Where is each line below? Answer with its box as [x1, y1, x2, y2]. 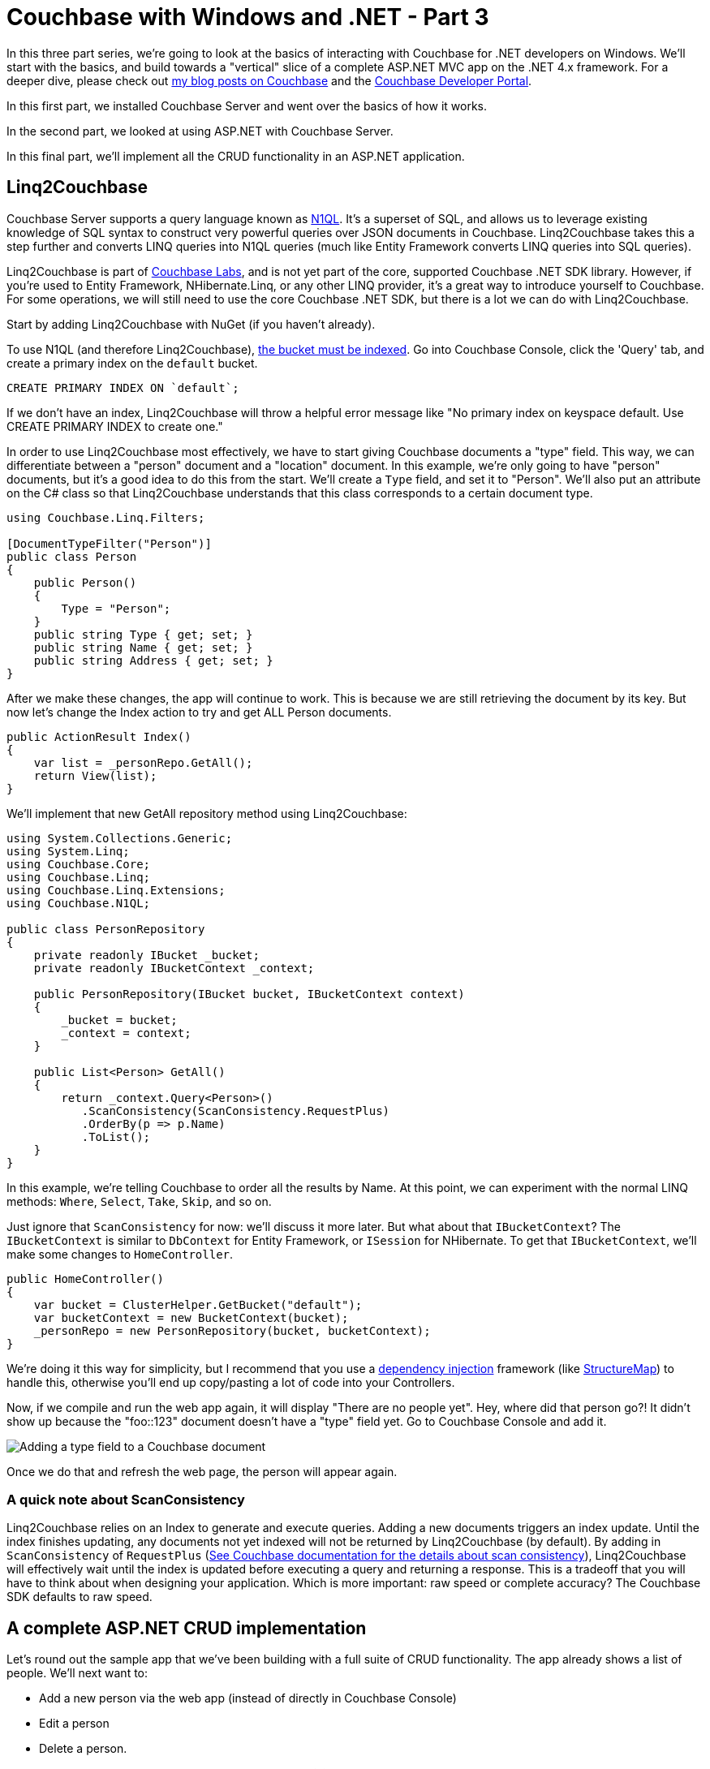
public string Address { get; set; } [33, 653, 273, 667]
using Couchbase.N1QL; [6, 896, 151, 910]
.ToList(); [81, 1130, 151, 1143]
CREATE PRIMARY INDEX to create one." [6, 419, 223, 433]
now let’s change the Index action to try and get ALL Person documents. [6, 704, 392, 719]
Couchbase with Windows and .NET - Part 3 [6, 3, 489, 31]
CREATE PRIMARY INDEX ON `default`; [6, 381, 239, 394]
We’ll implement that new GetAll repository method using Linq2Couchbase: [6, 806, 407, 820]
